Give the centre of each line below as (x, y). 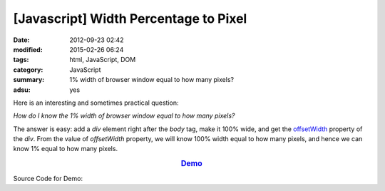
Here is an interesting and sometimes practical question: (96, 103)
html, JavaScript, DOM (103, 60)
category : (28, 69)
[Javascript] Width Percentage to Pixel (130, 19)
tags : (21, 60)
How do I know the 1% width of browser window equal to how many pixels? (124, 116)
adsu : (22, 90)
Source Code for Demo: (48, 178)
